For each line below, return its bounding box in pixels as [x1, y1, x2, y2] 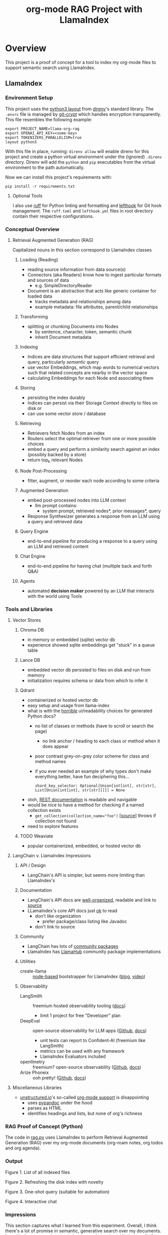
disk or [27, 405, 42, 411]
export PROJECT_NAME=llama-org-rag [5, 126, 80, 131]
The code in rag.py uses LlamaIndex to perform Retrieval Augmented [5, 1134, 148, 1140]
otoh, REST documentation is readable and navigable [27, 797, 137, 803]
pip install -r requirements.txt [5, 184, 75, 189]
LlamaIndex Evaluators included [40, 1054, 106, 1060]
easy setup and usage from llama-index [27, 703, 110, 709]
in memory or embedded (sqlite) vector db [27, 637, 115, 643]
